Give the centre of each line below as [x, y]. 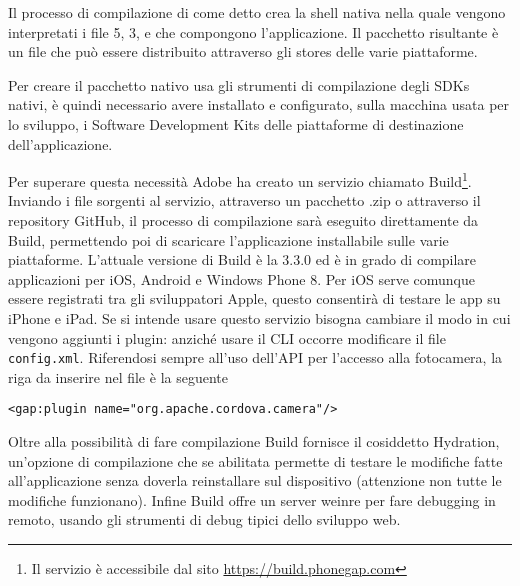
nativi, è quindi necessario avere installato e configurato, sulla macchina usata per [259, 104]
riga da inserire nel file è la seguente [118, 376]
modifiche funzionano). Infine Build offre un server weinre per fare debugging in [252, 499]
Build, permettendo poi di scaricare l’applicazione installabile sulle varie [228, 239]
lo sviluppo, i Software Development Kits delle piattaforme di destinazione [236, 123]
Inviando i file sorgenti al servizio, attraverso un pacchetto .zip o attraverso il [244, 200]
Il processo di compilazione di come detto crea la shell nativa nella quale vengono [257, 12]
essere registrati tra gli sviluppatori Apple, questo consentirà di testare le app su [254, 298]
